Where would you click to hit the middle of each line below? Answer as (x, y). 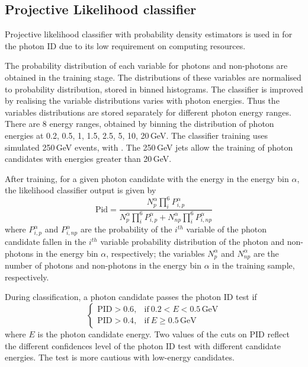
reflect (278, 334)
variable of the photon (226, 229)
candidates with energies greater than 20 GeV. (88, 159)
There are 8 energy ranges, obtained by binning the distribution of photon (139, 124)
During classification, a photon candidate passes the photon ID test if (131, 297)
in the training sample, (254, 265)
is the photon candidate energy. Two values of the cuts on (142, 334)
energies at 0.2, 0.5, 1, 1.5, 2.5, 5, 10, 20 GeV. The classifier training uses (136, 135)
